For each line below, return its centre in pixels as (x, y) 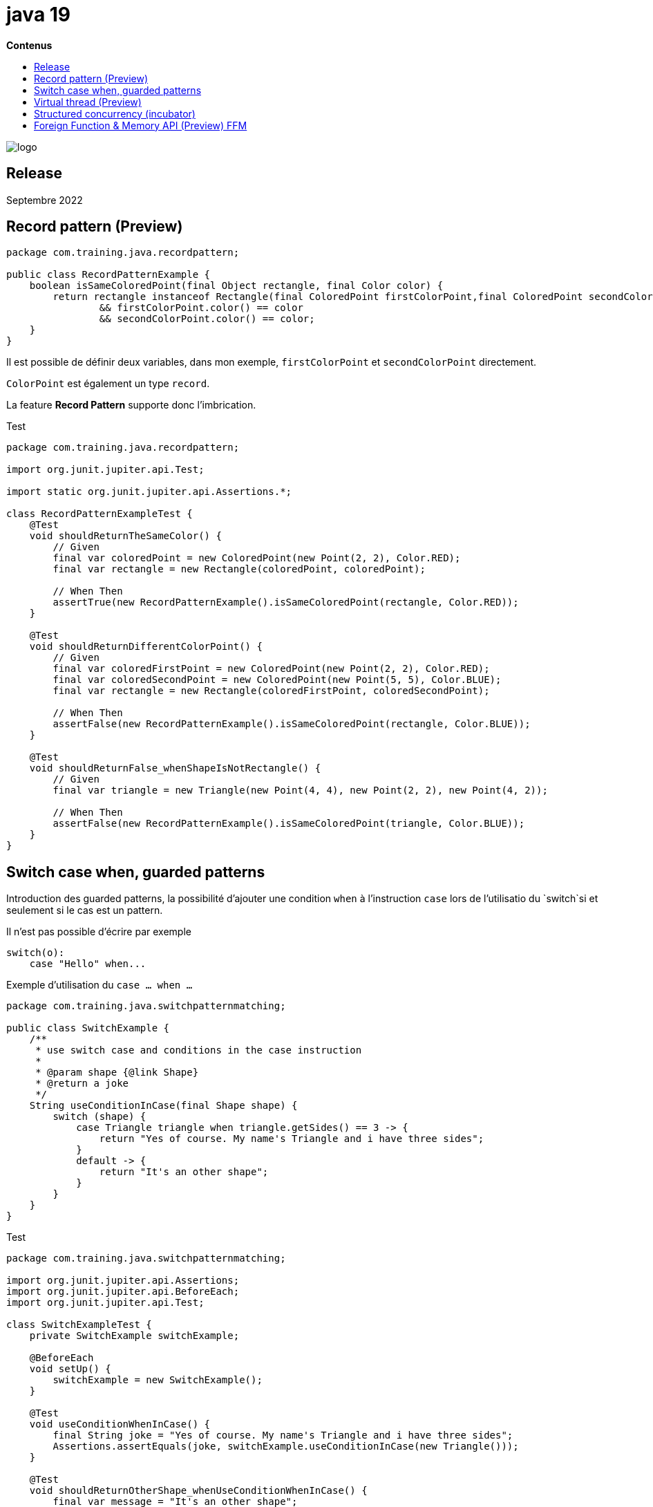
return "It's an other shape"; (184, 1172)
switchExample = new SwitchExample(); (158, 1380)
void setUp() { (70, 1369)
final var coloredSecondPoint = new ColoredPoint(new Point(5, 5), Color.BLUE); (277, 680)
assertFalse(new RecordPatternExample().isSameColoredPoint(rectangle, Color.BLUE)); (292, 724)
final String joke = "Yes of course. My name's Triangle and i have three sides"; (283, 1435)
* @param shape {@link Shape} (117, 1073)
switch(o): (36, 953)
